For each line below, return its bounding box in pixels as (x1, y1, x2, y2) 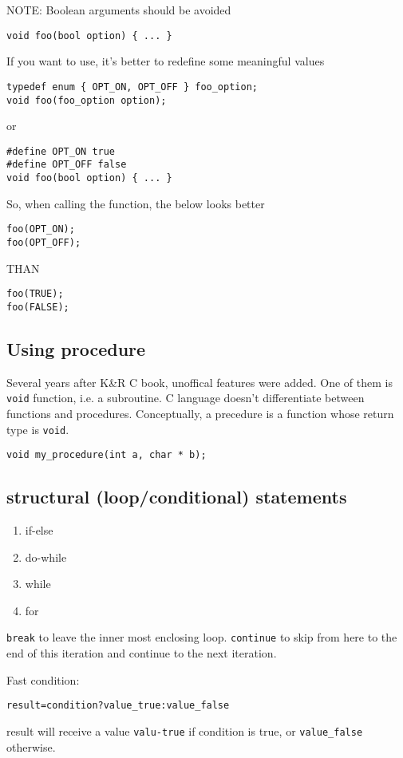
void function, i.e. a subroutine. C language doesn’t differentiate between (6, 389, 365, 406)
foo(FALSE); (6, 301, 69, 313)
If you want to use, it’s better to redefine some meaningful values (6, 53, 325, 69)
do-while (25, 548, 67, 565)
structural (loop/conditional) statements (6, 484, 347, 509)
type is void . (6, 420, 69, 437)
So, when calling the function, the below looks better (6, 195, 265, 211)
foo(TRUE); (6, 288, 64, 300)
